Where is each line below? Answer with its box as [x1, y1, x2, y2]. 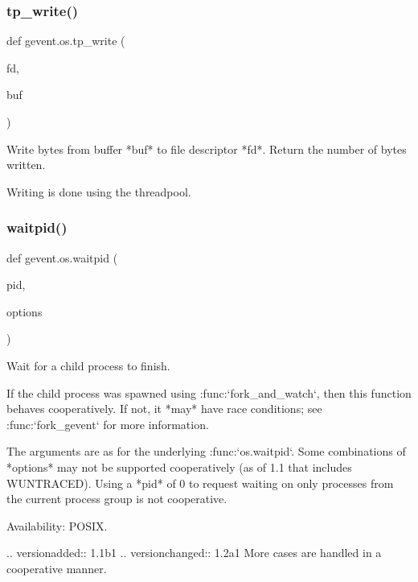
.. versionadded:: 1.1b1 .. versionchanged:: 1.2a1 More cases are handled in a [6, 544, 382, 561]
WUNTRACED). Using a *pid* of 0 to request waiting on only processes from [6, 474, 394, 491]
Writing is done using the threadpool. [6, 183, 191, 200]
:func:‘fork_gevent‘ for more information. [6, 415, 209, 432]
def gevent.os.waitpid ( [6, 249, 118, 266]
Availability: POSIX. [6, 517, 108, 534]
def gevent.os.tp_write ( [6, 32, 125, 49]
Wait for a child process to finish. [6, 357, 170, 374]
